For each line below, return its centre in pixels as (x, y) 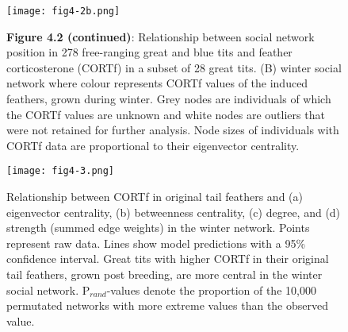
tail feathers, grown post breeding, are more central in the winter (164, 274)
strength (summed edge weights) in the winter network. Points (158, 228)
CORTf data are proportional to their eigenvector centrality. (153, 145)
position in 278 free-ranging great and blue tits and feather (149, 52)
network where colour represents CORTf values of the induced (157, 83)
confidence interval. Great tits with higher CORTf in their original (168, 259)
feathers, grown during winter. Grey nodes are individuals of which (169, 99)
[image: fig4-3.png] (61, 171)
